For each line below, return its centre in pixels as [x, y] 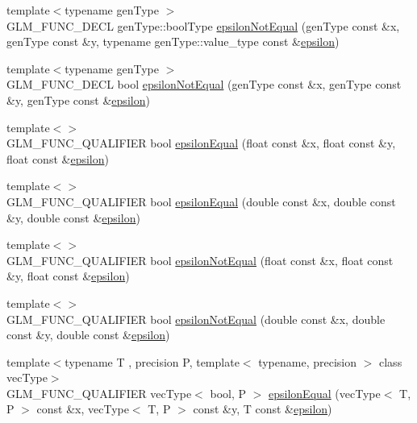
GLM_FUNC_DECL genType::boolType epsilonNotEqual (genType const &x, [203, 25]
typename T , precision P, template [152, 361]
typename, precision [308, 361]
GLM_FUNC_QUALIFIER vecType [99, 393]
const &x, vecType [83, 409]
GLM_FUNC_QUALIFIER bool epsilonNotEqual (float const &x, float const [200, 260]
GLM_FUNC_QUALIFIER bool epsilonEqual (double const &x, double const [201, 201]
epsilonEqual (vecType [325, 393]
